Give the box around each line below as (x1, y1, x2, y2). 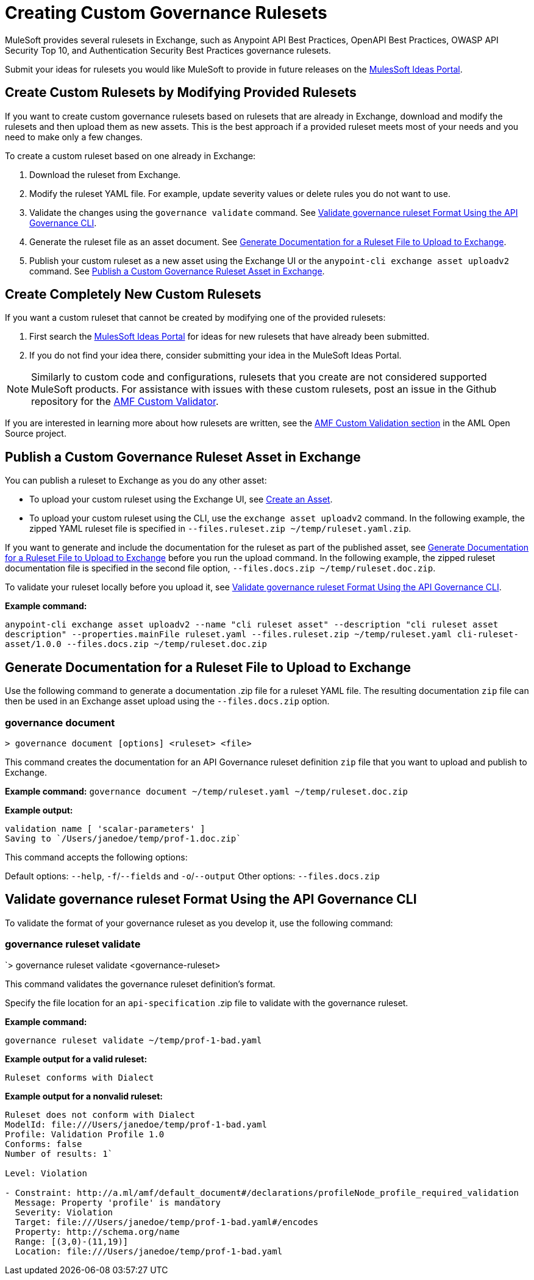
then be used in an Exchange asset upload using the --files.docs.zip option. (5, 696, 330, 707)
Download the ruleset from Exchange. (29, 169, 181, 180)
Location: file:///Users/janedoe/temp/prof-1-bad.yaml (15, 1246, 283, 1257)
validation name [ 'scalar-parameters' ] (5, 823, 205, 834)
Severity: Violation (15, 1207, 113, 1218)
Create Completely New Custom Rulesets (5, 287, 262, 302)
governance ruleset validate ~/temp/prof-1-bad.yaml (5, 1035, 262, 1046)
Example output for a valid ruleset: (5, 1054, 148, 1065)
